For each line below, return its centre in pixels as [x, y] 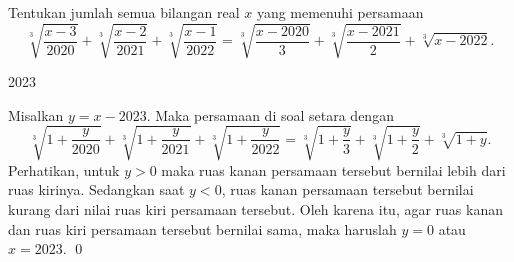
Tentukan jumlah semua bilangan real [124, 12]
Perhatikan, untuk [64, 169]
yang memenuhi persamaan [340, 12]
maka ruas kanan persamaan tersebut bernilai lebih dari [333, 169]
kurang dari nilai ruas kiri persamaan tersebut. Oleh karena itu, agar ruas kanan [256, 209]
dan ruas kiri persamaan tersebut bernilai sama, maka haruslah [202, 228]
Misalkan [36, 114]
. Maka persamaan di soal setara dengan [270, 114]
